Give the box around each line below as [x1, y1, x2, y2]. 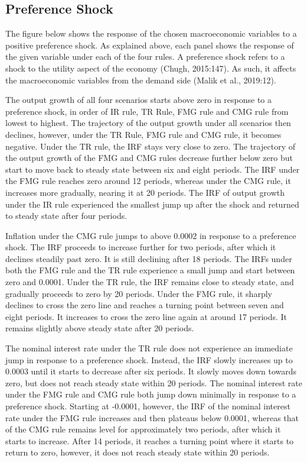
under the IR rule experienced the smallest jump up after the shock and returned [5, 198, 299, 210]
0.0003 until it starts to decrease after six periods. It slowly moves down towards [5, 365, 297, 377]
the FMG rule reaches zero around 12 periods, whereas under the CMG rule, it [5, 175, 291, 187]
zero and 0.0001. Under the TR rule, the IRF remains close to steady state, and [5, 276, 294, 288]
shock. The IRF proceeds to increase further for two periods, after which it [5, 241, 276, 253]
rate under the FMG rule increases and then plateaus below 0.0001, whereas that [5, 411, 299, 424]
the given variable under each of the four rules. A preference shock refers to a [5, 50, 285, 63]
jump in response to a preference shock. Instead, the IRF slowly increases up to [5, 353, 293, 366]
